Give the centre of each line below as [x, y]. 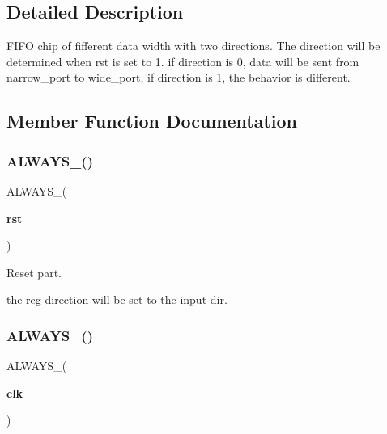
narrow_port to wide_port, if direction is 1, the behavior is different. [179, 77]
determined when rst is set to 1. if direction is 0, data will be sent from [183, 61]
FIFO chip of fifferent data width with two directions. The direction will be [193, 46]
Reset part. [34, 272]
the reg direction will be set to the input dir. [117, 299]
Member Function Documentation [152, 121]
